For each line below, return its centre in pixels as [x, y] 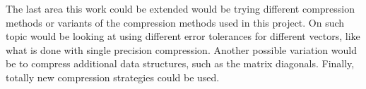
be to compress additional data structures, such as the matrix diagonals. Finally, [180, 63]
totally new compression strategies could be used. [113, 77]
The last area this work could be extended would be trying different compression [180, 8]
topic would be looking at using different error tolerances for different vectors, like [183, 36]
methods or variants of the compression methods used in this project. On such [175, 22]
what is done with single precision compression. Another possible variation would [181, 49]
